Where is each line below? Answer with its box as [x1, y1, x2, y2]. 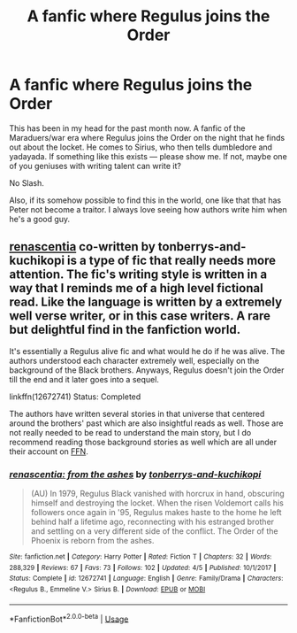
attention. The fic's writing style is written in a [9, 267, 268, 282]
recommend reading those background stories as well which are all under [9, 436, 278, 447]
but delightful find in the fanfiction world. [9, 322, 241, 337]
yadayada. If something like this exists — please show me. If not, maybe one [9, 151, 287, 161]
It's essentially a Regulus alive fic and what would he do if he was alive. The [9, 345, 286, 356]
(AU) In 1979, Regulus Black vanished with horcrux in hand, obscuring [30, 489, 285, 499]
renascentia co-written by [9, 239, 156, 254]
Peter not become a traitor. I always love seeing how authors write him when [9, 204, 287, 214]
